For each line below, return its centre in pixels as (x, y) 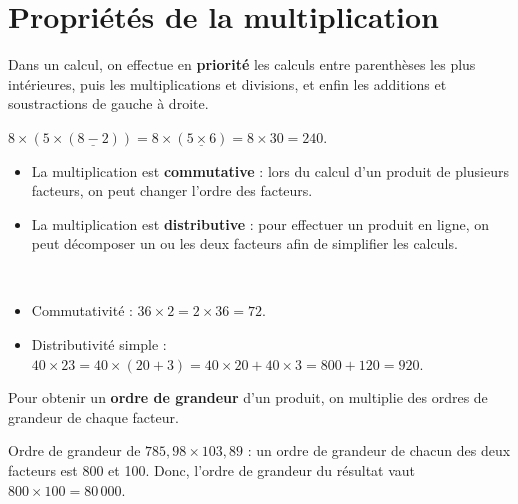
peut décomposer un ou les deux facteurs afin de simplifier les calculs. (244, 243)
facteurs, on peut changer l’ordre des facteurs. (172, 190)
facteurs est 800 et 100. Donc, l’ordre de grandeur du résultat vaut (212, 470)
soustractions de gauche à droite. (108, 103)
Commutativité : (82, 310)
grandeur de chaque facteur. (93, 416)
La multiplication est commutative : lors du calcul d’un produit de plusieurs (270, 170)
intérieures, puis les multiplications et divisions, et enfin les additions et (227, 83)
